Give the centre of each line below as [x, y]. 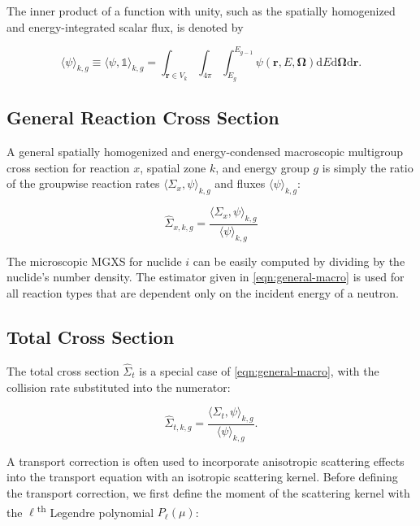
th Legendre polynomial [95, 511]
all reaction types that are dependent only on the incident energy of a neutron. [203, 292]
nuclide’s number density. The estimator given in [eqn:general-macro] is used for [206, 277]
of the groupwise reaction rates [83, 183]
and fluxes [240, 183]
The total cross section [63, 370]
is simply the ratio [368, 167]
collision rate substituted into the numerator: [119, 387]
